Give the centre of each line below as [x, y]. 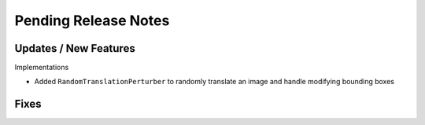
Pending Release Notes [92, 20]
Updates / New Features [75, 48]
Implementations [42, 68]
